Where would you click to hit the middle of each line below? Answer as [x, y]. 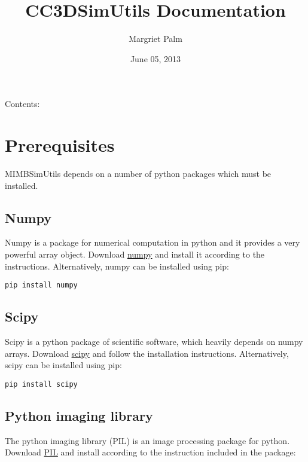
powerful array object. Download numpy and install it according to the [135, 254]
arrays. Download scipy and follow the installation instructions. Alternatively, [147, 353]
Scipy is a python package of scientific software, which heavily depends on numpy [154, 342]
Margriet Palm [155, 39]
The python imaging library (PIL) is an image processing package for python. [147, 440]
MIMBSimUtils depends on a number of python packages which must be [138, 174]
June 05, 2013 [155, 58]
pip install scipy [41, 384]
